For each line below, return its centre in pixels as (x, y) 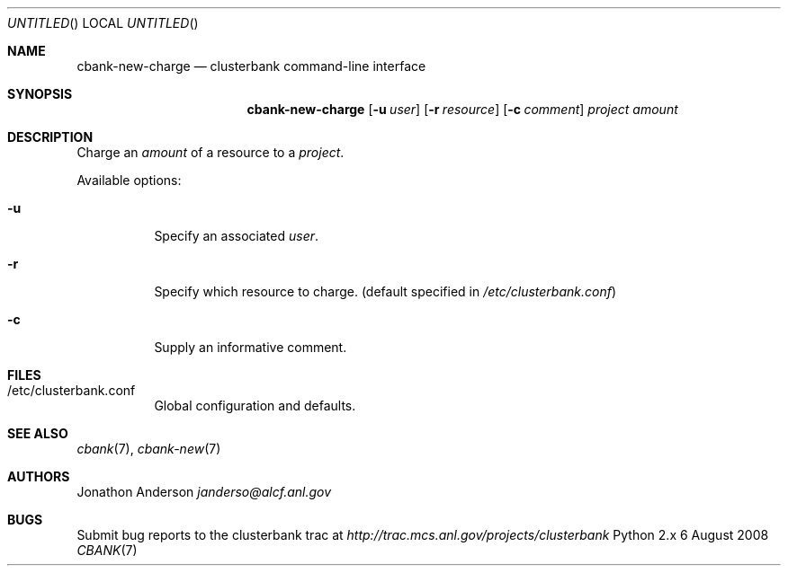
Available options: (129, 180)
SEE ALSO (38, 433)
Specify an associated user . (237, 236)
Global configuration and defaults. (255, 406)
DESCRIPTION (50, 137)
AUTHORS (39, 476)
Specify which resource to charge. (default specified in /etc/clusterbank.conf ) (385, 291)
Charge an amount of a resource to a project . (210, 152)
